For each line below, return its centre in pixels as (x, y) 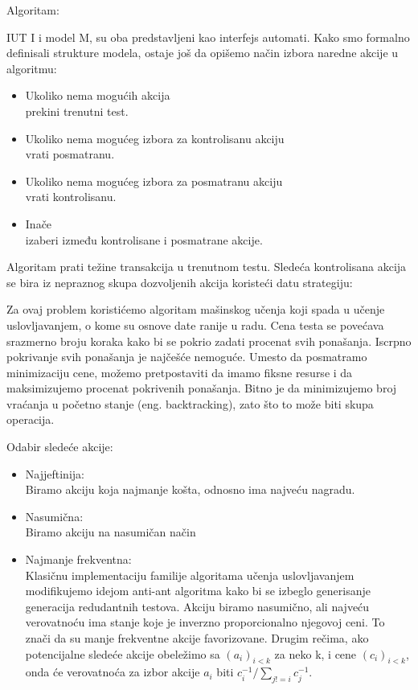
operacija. (31, 419)
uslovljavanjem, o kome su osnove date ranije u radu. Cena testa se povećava (195, 324)
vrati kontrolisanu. (71, 197)
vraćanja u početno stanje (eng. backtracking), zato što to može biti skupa (190, 403)
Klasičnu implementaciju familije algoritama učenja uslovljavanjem (190, 575)
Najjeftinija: (55, 473)
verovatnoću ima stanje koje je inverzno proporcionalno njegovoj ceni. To (205, 622)
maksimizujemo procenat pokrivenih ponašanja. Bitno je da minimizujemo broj (202, 388)
